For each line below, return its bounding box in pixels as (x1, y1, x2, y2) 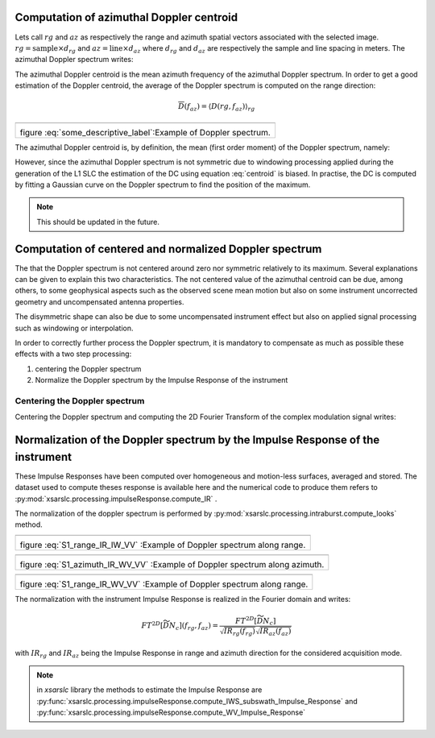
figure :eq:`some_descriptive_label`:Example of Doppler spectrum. (19, 126, 271, 138)
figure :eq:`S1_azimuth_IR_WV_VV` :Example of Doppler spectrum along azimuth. (19, 558, 325, 570)
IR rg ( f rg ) (223, 627, 255, 637)
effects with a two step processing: (14, 349, 132, 359)
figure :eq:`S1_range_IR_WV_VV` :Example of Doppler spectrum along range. (19, 578, 309, 590)
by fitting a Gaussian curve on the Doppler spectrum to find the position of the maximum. (14, 180, 311, 189)
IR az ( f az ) (259, 627, 292, 637)
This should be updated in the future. (36, 217, 160, 226)
